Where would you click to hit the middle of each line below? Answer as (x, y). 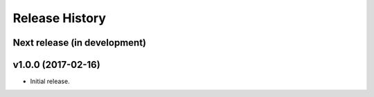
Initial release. (50, 81)
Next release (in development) (80, 43)
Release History (60, 18)
